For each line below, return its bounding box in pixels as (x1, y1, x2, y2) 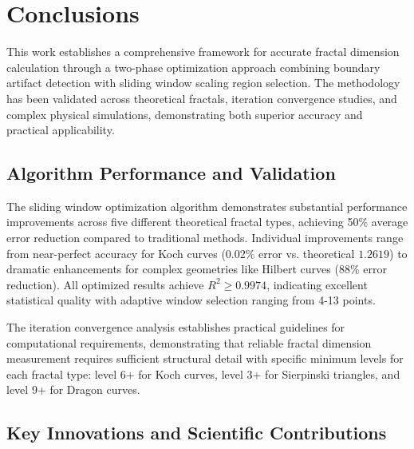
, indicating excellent (266, 276, 368, 292)
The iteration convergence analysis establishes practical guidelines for (6, 319, 345, 336)
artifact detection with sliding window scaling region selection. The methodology (6, 74, 400, 91)
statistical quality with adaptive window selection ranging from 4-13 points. (6, 292, 376, 308)
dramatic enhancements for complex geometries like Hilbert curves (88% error (6, 260, 387, 277)
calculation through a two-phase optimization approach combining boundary (6, 58, 380, 75)
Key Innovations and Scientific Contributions (6, 420, 387, 445)
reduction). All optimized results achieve (6, 276, 204, 292)
